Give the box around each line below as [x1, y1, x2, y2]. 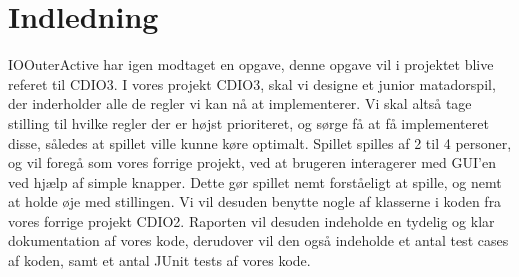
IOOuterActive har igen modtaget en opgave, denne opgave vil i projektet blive [8, 54, 494, 75]
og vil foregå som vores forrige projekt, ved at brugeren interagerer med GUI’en [8, 152, 496, 173]
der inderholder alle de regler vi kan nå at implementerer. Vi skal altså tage [8, 93, 472, 114]
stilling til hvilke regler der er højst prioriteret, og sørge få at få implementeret [8, 112, 489, 133]
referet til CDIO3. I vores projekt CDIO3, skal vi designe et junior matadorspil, [8, 73, 496, 94]
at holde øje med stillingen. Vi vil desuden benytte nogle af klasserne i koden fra [8, 191, 502, 212]
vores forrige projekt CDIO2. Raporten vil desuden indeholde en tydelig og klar [8, 210, 495, 231]
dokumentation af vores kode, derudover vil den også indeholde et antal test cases [8, 230, 509, 251]
